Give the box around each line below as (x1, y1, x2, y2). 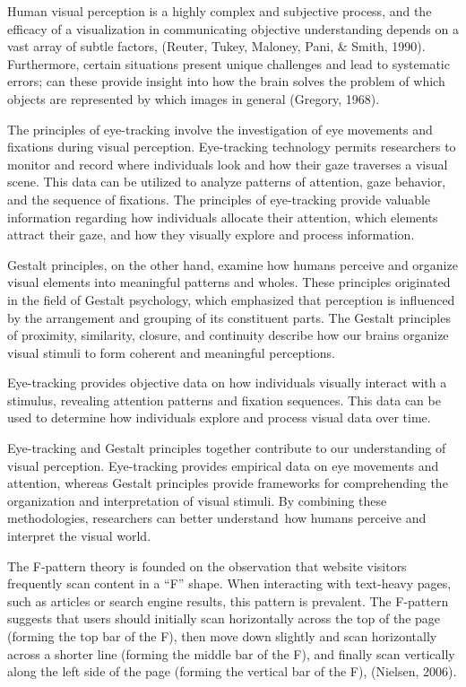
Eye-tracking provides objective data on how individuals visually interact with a (7, 373, 447, 392)
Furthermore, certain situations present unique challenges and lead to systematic (7, 54, 450, 73)
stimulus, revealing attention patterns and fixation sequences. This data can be (7, 390, 441, 409)
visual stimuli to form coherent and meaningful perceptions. (7, 343, 335, 361)
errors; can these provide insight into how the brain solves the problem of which (7, 72, 445, 91)
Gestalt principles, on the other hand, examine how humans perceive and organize (7, 255, 458, 274)
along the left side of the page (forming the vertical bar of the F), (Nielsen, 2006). (7, 662, 457, 681)
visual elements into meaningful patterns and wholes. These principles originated (7, 273, 451, 291)
